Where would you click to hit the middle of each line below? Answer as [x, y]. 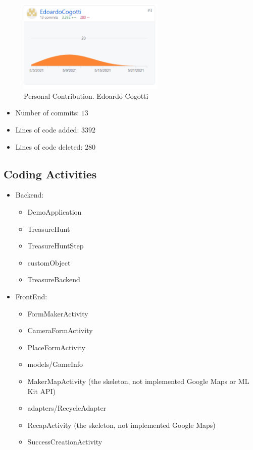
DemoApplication [55, 212]
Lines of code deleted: [49, 146]
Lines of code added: [47, 130]
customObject [49, 262]
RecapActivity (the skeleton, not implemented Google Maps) [121, 425]
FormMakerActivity [58, 313]
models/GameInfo [55, 364]
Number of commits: [47, 113]
